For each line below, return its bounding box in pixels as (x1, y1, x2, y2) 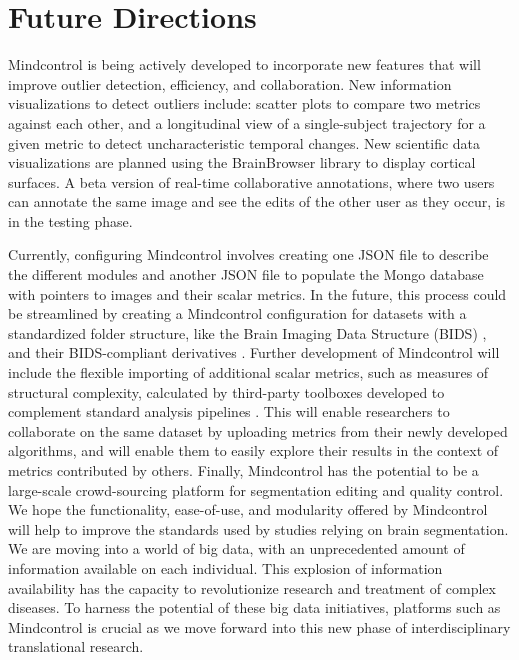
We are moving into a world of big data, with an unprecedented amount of (8, 538, 465, 559)
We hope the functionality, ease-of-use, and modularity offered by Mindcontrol (8, 499, 488, 520)
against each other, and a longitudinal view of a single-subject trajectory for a (8, 112, 486, 133)
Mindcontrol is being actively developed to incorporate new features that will (8, 54, 481, 75)
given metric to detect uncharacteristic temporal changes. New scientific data (8, 132, 481, 153)
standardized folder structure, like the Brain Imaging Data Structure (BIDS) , (8, 322, 487, 343)
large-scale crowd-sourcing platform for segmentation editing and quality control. (8, 479, 504, 500)
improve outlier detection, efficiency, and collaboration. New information (8, 73, 452, 94)
